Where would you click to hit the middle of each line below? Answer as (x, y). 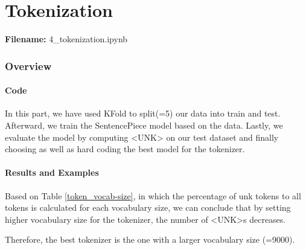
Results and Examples (52, 172)
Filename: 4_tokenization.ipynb (66, 39)
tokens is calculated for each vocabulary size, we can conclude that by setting (148, 207)
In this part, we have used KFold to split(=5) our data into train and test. (143, 113)
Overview (28, 66)
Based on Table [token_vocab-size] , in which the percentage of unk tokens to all (153, 195)
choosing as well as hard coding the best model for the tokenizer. (125, 149)
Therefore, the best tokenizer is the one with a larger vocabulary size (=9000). (150, 239)
